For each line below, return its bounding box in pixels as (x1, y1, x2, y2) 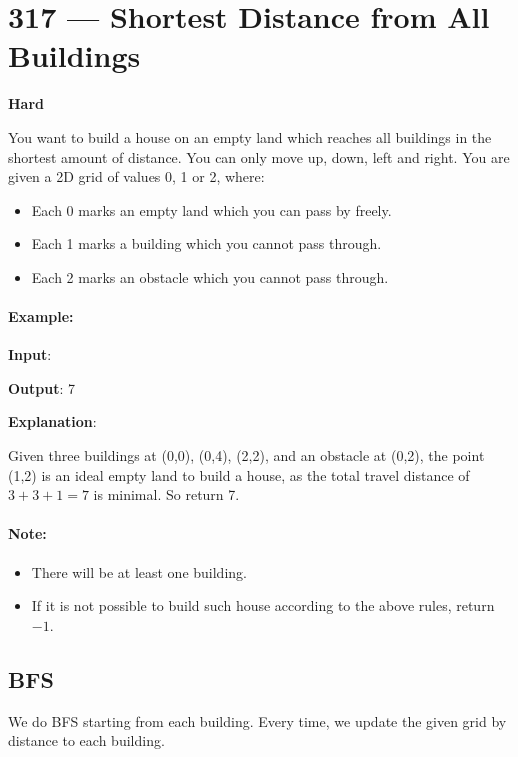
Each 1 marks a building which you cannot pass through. (31, 233, 382, 254)
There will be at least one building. (31, 561, 247, 582)
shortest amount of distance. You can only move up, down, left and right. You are (8, 146, 510, 167)
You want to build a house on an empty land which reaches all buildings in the (8, 126, 492, 147)
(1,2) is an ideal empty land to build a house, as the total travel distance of (8, 464, 470, 485)
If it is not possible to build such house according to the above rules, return (31, 595, 495, 616)
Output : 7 (8, 377, 76, 398)
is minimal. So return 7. (93, 484, 240, 505)
